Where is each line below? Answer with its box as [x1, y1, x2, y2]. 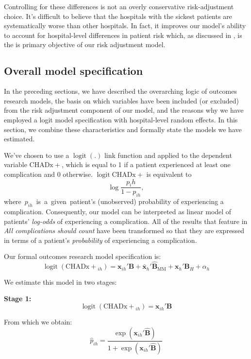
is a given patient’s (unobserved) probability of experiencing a [36, 196, 224, 206]
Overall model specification [4, 63, 143, 78]
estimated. [4, 134, 35, 144]
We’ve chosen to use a [4, 150, 69, 160]
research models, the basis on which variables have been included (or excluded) [4, 95, 239, 105]
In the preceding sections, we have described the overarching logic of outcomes [4, 86, 237, 96]
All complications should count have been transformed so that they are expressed [4, 225, 245, 236]
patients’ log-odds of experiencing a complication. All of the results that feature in [4, 216, 248, 226]
